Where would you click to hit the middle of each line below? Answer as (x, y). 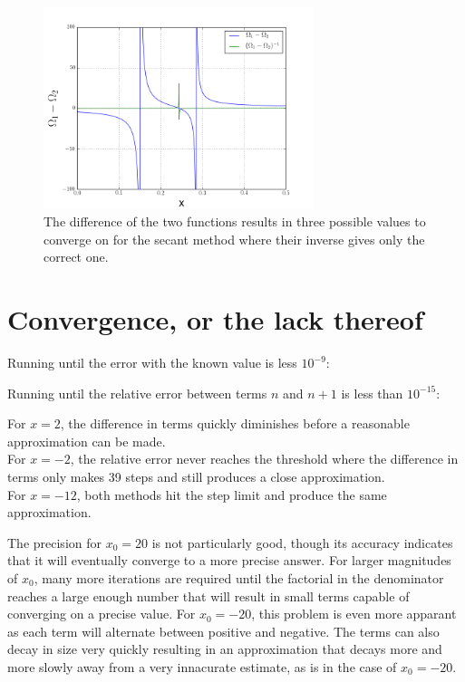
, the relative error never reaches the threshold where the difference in (264, 459)
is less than (372, 393)
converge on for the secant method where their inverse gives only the (234, 239)
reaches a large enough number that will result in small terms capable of (208, 596)
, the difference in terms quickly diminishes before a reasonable (235, 423)
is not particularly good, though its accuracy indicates (302, 542)
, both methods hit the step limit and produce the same (232, 494)
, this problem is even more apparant (354, 614)
